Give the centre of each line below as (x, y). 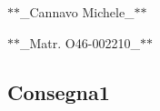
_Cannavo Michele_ (77, 12)
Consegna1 (59, 91)
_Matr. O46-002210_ (80, 42)
